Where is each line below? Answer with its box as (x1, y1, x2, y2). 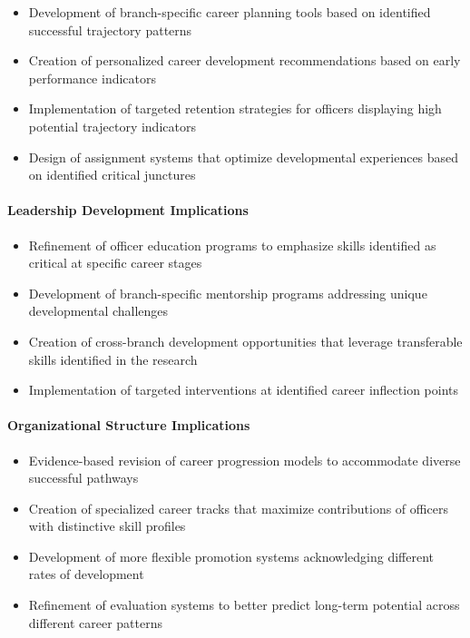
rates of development (28, 564, 144, 584)
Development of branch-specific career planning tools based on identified (28, 3, 431, 21)
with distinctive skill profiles (28, 516, 186, 535)
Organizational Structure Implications (7, 416, 250, 435)
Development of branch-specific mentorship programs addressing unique (28, 283, 427, 302)
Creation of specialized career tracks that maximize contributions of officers (28, 498, 448, 517)
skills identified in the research (28, 349, 198, 368)
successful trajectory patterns (28, 20, 192, 39)
